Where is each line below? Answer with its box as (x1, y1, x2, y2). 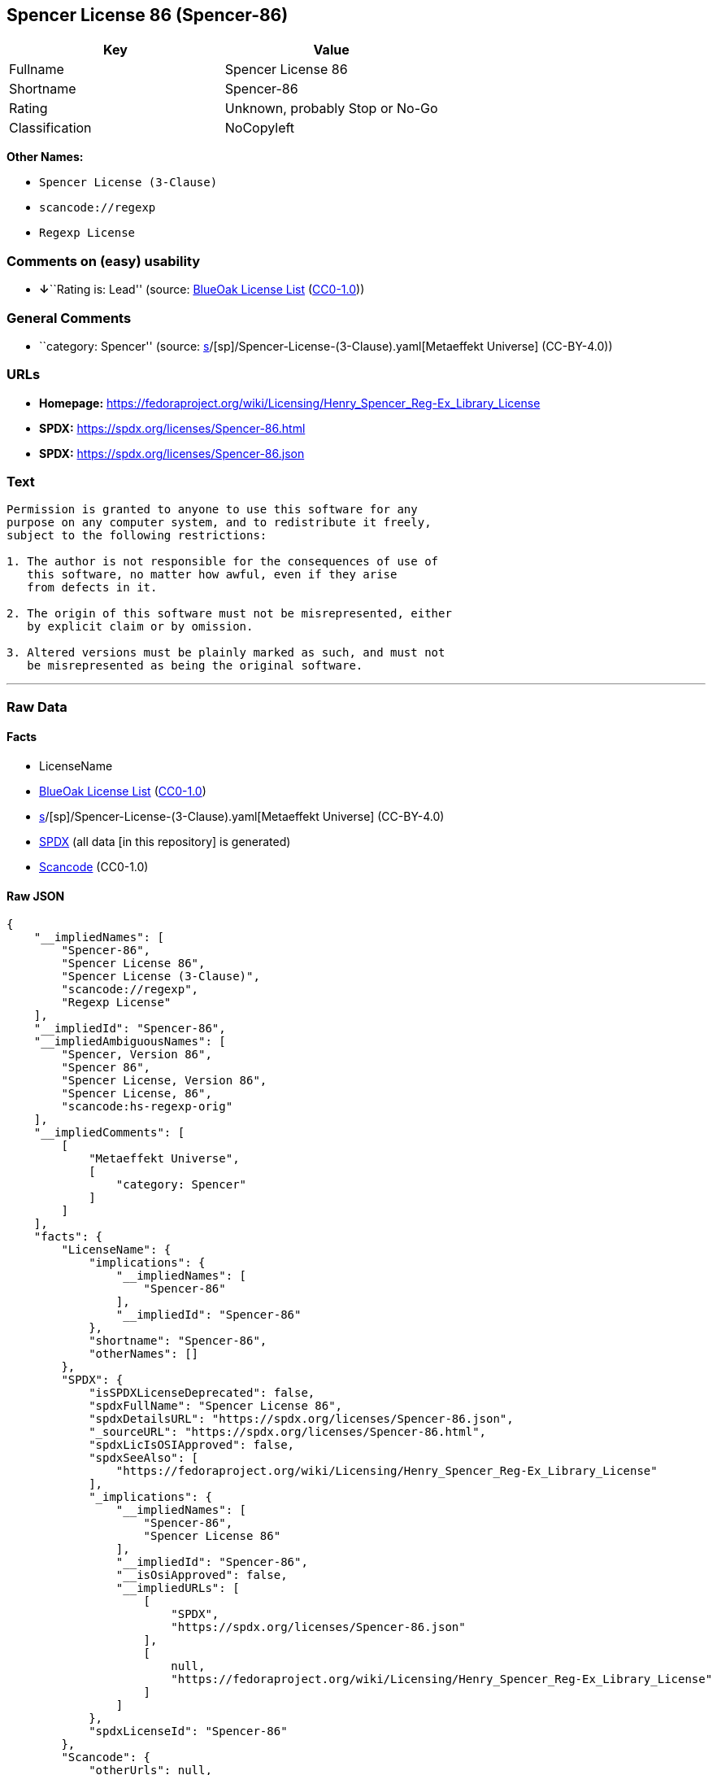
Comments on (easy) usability (7, 252, 201, 269)
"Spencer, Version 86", (61, 1048, 212, 1062)
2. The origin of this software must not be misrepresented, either (7, 607, 452, 621)
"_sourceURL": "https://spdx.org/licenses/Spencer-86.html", (89, 1425, 487, 1439)
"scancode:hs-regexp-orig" (61, 1100, 233, 1114)
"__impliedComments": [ (33, 1126, 185, 1140)
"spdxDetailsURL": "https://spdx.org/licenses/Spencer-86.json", (89, 1412, 514, 1426)
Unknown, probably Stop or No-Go (224, 100, 438, 117)
